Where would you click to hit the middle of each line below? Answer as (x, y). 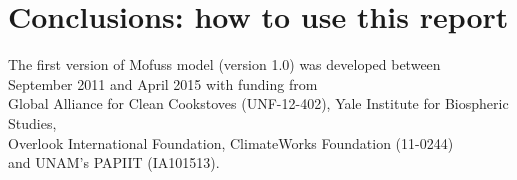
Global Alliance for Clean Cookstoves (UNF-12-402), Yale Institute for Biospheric (258, 103)
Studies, (32, 122)
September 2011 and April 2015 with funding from (163, 83)
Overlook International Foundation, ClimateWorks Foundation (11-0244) (231, 142)
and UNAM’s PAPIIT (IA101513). (114, 162)
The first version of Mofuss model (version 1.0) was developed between (224, 64)
